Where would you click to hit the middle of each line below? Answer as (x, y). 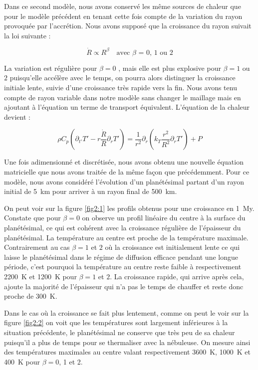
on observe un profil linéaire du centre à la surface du (164, 218)
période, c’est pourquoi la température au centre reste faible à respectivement (123, 267)
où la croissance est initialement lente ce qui (172, 247)
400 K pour (22, 361)
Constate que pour (32, 218)
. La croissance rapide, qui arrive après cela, (177, 276)
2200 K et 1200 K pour (40, 276)
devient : (17, 116)
